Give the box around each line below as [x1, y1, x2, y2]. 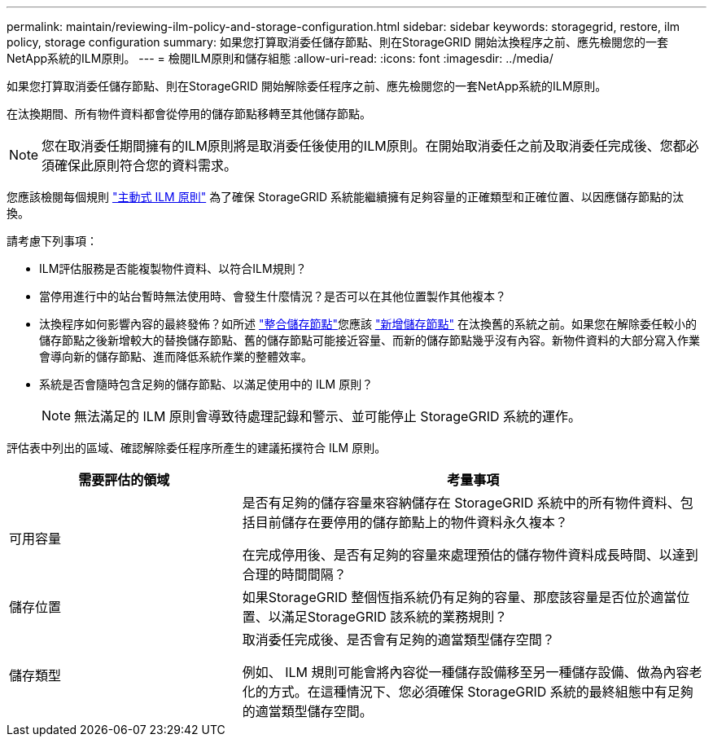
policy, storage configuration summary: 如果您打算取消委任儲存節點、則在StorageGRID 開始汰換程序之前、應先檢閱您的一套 [7, 35, 668, 49]
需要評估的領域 [78, 472, 170, 488]
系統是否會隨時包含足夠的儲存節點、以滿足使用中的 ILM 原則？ [39, 377, 374, 391]
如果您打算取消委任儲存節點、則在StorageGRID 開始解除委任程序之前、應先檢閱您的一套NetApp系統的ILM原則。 [7, 79, 607, 93]
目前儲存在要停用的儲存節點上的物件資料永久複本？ [255, 514, 568, 530]
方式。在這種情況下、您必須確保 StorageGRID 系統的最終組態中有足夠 [268, 684, 693, 700]
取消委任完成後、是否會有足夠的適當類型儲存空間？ [242, 631, 555, 648]
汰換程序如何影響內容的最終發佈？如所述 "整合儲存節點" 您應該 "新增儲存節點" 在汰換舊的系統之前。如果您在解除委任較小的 [39, 317, 697, 331]
